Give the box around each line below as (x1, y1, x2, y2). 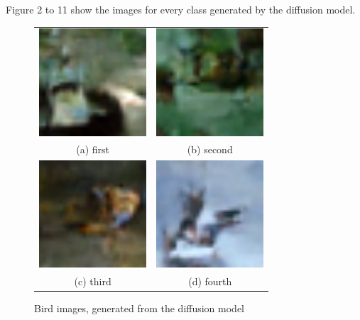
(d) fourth (188, 274, 232, 289)
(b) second (187, 142, 233, 157)
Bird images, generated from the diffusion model (34, 301, 245, 316)
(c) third (74, 274, 111, 289)
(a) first (76, 142, 109, 157)
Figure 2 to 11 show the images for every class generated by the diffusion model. (6, 2, 356, 16)
